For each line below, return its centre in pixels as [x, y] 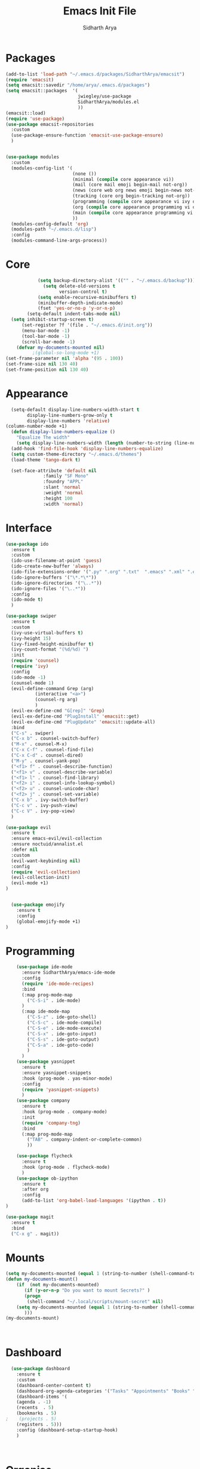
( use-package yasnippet [46, 1062]
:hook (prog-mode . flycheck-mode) [66, 1167]
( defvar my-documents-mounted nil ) [61, 347]
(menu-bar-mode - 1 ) [45, 331]
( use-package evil [28, 827]
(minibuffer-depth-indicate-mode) [80, 303]
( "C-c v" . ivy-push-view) [44, 805]
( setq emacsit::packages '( [42, 91]
